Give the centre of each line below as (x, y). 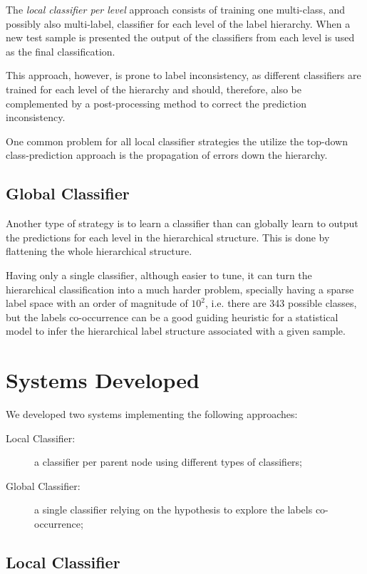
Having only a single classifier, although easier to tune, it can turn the (159, 275)
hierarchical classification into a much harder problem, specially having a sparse (180, 289)
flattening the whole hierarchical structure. (99, 251)
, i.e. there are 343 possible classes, (281, 303)
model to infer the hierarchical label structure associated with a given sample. (176, 331)
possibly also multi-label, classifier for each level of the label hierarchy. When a (178, 23)
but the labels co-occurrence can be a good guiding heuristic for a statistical (172, 317)
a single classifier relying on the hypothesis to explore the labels (174, 510)
